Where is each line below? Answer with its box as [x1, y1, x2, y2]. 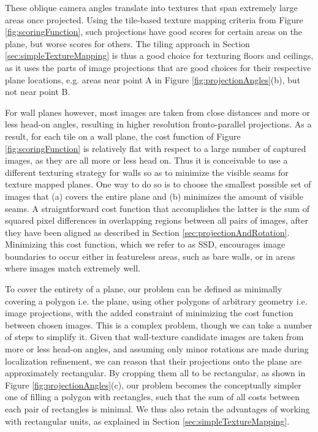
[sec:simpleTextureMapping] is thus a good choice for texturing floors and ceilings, [5, 49, 314, 62]
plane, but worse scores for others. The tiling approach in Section [5, 37, 250, 50]
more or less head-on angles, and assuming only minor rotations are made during [5, 343, 309, 355]
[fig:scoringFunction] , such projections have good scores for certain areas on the [5, 25, 303, 38]
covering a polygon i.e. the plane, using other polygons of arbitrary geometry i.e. [5, 294, 308, 307]
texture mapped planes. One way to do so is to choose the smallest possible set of [5, 178, 311, 191]
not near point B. [5, 85, 70, 98]
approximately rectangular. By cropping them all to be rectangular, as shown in [5, 366, 306, 379]
